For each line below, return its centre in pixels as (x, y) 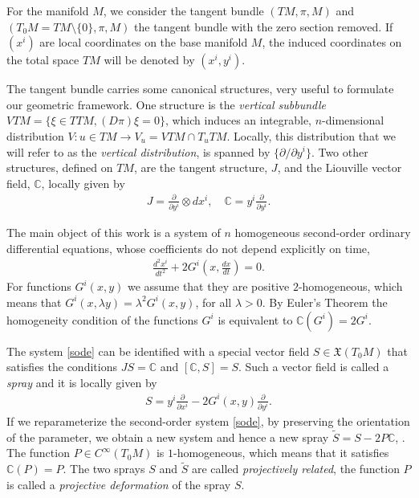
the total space (43, 60)
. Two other (340, 151)
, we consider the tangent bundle (183, 10)
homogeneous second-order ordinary (323, 233)
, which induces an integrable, (238, 120)
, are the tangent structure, (201, 167)
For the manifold (48, 10)
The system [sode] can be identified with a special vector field (158, 351)
